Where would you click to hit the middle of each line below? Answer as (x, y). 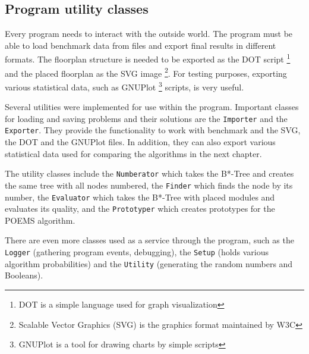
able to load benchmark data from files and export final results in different (141, 45)
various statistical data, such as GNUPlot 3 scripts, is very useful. (124, 86)
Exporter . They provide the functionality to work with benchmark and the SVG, (153, 130)
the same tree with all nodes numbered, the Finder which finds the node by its (149, 185)
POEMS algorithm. (40, 220)
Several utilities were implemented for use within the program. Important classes (152, 107)
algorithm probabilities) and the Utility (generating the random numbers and (149, 263)
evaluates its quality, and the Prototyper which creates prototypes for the (140, 209)
